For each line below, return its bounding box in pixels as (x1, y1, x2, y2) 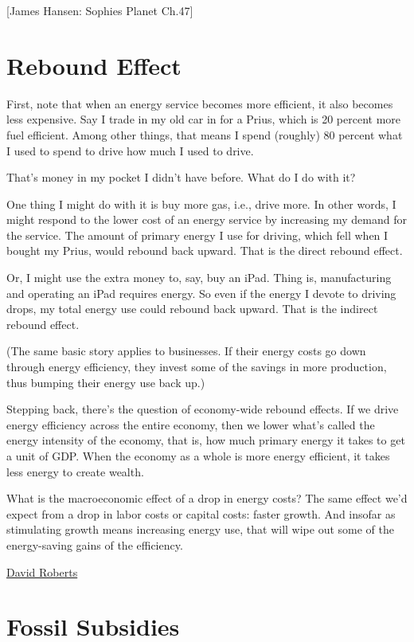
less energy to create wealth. (6, 463, 144, 480)
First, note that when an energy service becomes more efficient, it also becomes (6, 95, 393, 112)
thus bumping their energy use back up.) (6, 374, 205, 390)
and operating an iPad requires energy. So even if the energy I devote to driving (6, 284, 396, 301)
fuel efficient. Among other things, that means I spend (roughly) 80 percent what (6, 126, 403, 143)
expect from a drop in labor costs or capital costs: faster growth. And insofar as (6, 505, 396, 522)
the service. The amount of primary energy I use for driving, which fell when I (6, 226, 389, 243)
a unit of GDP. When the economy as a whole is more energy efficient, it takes (6, 448, 390, 464)
